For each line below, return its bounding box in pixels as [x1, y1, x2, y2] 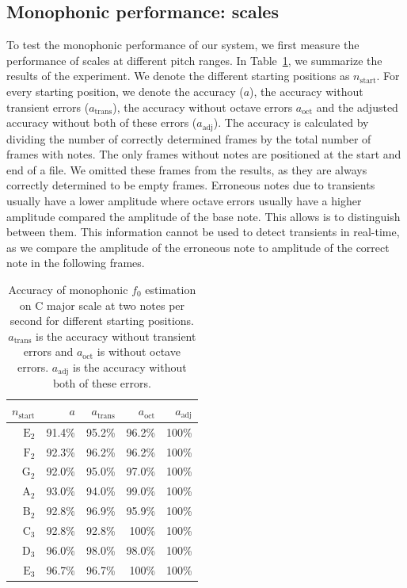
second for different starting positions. [10, 312, 194, 329]
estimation [145, 281, 196, 297]
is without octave [97, 343, 181, 360]
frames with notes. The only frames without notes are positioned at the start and [6, 146, 401, 162]
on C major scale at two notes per [19, 296, 185, 313]
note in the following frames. [6, 254, 145, 271]
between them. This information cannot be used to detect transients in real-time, [6, 223, 400, 240]
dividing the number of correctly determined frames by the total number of [6, 130, 371, 147]
